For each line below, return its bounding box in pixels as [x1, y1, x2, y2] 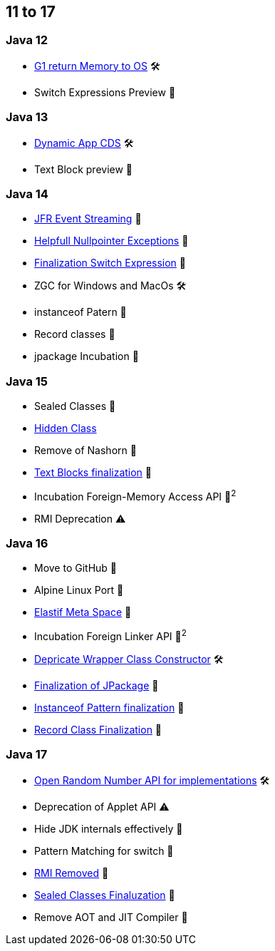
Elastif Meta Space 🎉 [34, 606, 132, 619]
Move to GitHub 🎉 [34, 562, 118, 575]
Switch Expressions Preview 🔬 [34, 86, 176, 98]
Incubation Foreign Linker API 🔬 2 [34, 628, 187, 643]
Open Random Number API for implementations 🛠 [34, 773, 270, 786]
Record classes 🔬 [34, 328, 115, 341]
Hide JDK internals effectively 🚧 [34, 822, 183, 835]
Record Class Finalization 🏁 [34, 724, 162, 736]
